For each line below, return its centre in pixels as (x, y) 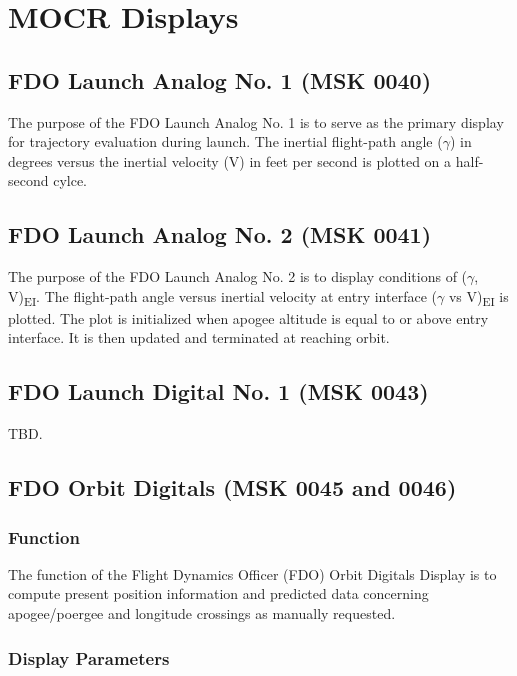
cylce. (70, 180)
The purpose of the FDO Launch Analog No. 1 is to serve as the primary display (256, 121)
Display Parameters (89, 657)
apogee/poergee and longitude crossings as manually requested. (202, 613)
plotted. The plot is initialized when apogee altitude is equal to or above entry (248, 317)
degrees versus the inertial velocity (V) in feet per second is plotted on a (230, 160)
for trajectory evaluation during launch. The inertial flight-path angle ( (225, 141)
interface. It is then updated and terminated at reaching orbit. (199, 337)
